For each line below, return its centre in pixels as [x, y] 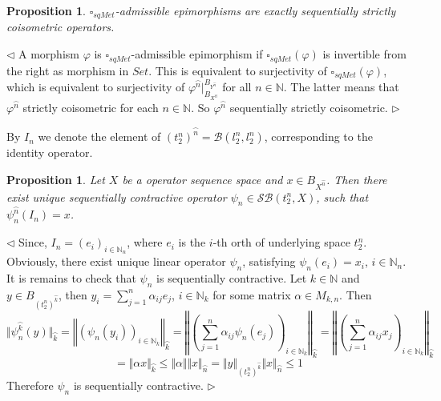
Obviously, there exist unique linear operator [116, 261]
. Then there [356, 179]
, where [145, 242]
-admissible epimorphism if [197, 54]
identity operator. [50, 152]
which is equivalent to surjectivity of [96, 86]
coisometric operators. [61, 27]
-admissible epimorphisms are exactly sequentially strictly [255, 10]
